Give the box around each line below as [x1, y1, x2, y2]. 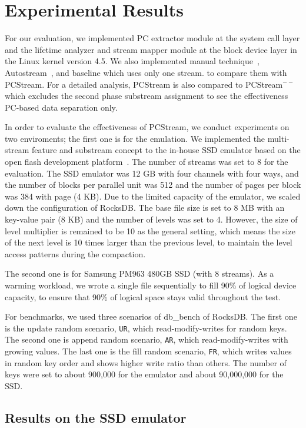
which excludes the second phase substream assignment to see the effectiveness [5, 89, 288, 102]
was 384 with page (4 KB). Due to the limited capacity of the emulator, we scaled [5, 190, 301, 202]
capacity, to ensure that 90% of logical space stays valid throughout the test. [5, 290, 281, 303]
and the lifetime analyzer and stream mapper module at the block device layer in [5, 43, 297, 55]
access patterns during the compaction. [5, 247, 146, 260]
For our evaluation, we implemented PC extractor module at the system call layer [5, 32, 300, 44]
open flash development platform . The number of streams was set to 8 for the [5, 155, 288, 168]
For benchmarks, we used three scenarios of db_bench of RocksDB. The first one [5, 310, 297, 323]
